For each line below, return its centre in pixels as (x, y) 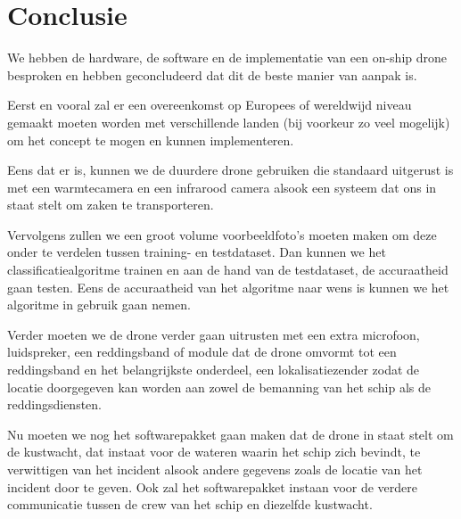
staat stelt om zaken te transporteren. (111, 205)
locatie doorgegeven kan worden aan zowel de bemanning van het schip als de (219, 387)
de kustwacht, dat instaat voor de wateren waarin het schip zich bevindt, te (214, 452)
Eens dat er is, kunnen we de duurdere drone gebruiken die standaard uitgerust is (230, 170)
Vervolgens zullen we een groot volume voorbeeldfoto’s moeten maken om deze (222, 234)
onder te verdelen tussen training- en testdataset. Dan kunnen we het (197, 252)
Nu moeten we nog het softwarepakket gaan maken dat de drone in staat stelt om (230, 434)
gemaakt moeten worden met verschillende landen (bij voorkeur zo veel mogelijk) (229, 122)
